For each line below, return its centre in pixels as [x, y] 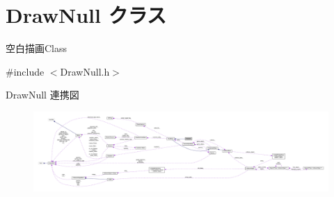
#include [25, 71]
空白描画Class [37, 48]
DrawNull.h [85, 71]
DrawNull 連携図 [42, 95]
